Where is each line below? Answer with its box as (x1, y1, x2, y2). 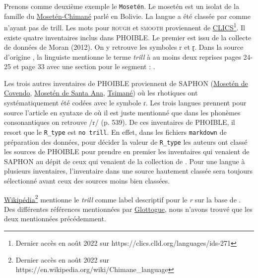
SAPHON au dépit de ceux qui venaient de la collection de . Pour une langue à (4, 156, 245, 166)
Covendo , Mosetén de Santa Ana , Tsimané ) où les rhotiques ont (4, 88, 198, 98)
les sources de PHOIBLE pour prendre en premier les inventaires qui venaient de (4, 146, 250, 157)
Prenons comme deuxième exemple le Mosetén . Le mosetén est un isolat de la (4, 1, 239, 11)
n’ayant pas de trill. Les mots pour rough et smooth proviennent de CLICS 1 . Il (4, 21, 246, 32)
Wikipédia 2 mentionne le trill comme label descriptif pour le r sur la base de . (4, 192, 241, 204)
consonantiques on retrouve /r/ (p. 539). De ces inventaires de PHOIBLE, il (4, 117, 235, 127)
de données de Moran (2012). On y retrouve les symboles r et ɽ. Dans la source (4, 42, 244, 52)
